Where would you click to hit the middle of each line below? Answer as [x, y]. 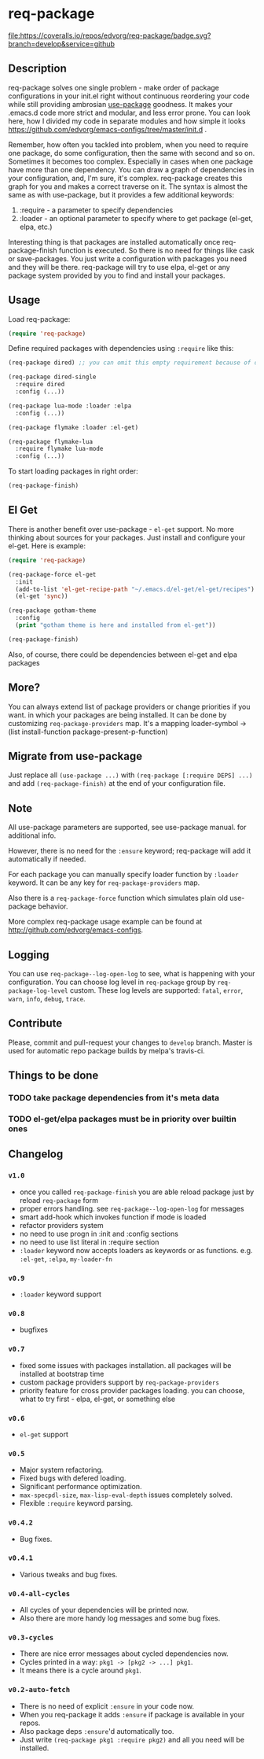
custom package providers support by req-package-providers [119, 1382]
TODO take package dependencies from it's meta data [114, 1098]
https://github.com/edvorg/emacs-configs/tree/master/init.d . [107, 129]
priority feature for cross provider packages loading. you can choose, [132, 1390]
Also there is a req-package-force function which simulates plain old [118, 898]
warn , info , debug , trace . [47, 999]
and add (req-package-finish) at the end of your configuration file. [117, 784]
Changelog [36, 1154]
